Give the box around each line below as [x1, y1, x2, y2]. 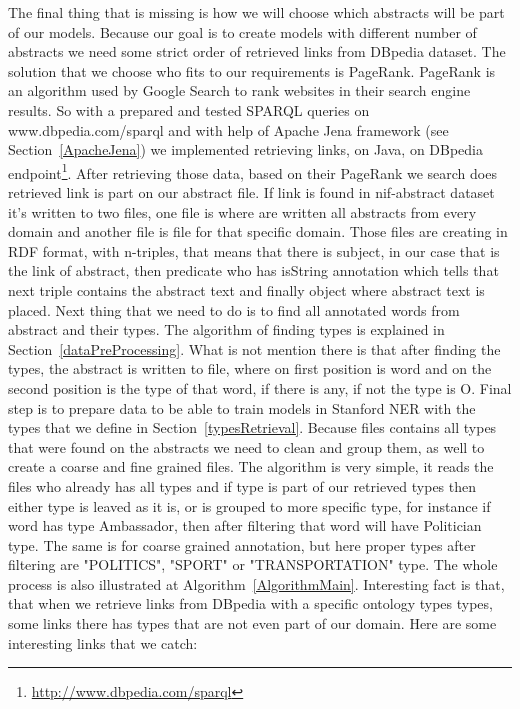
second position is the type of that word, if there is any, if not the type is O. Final [8, 377, 512, 398]
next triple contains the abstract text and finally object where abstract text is [8, 279, 485, 300]
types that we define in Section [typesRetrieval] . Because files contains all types [8, 417, 497, 438]
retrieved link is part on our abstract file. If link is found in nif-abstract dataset [8, 182, 495, 202]
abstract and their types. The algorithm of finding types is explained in [8, 319, 445, 340]
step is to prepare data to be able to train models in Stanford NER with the [8, 397, 476, 418]
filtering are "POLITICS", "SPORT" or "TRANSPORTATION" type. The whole [8, 554, 498, 575]
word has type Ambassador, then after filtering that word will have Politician [8, 515, 482, 536]
